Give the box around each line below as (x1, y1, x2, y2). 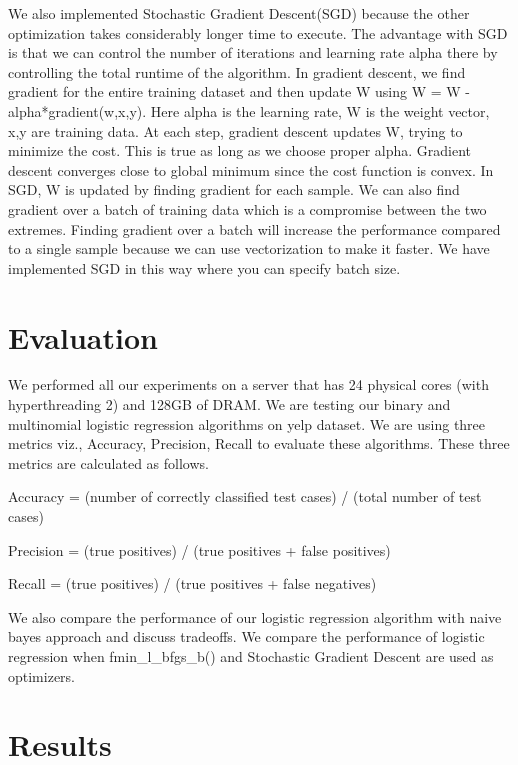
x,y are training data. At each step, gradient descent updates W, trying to (8, 120, 463, 141)
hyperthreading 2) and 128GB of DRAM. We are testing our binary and (8, 394, 451, 415)
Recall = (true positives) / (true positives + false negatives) (8, 573, 377, 594)
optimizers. (8, 665, 76, 686)
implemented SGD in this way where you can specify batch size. (8, 257, 401, 278)
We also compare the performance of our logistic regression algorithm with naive (8, 606, 502, 627)
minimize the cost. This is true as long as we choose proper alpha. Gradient (8, 140, 472, 161)
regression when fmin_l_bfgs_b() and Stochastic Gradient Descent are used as (8, 645, 494, 666)
